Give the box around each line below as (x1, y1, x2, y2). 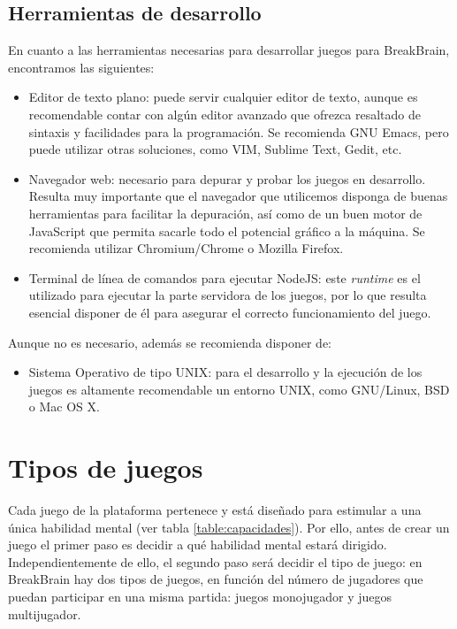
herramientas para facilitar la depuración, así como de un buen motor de (28, 203, 423, 222)
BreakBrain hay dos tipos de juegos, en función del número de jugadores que (8, 570, 423, 588)
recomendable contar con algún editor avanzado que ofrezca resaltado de (28, 104, 421, 123)
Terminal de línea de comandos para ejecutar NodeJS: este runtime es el (28, 268, 421, 287)
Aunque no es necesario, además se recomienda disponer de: (8, 333, 332, 351)
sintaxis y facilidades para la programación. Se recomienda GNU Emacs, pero (28, 122, 449, 141)
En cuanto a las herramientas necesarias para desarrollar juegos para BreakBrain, (8, 41, 450, 59)
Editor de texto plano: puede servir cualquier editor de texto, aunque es (28, 88, 418, 106)
